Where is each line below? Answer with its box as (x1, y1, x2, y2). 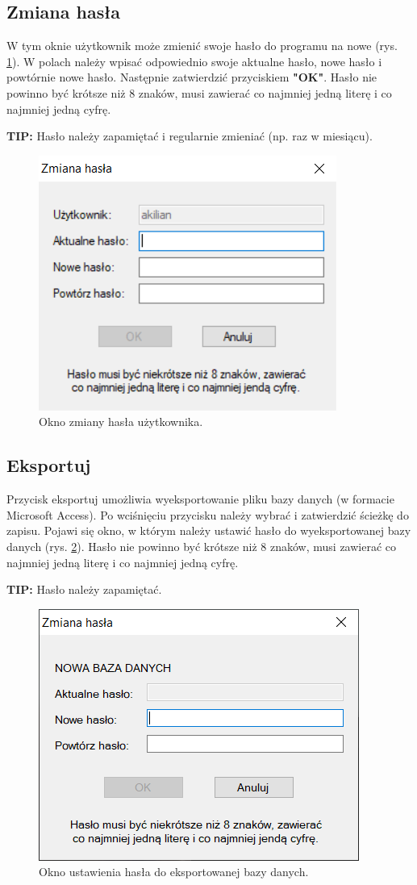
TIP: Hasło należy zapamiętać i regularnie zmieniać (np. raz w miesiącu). (6, 127, 373, 144)
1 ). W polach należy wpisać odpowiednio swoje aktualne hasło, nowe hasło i (6, 52, 382, 69)
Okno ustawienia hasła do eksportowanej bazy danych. (39, 863, 309, 880)
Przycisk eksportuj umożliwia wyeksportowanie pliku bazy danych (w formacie (6, 491, 394, 507)
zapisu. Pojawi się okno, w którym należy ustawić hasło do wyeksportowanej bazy (6, 522, 411, 539)
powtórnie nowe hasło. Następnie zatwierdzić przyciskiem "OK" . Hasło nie (6, 69, 377, 86)
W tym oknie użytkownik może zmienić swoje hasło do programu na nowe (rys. (6, 37, 398, 54)
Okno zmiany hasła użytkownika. (39, 413, 203, 430)
